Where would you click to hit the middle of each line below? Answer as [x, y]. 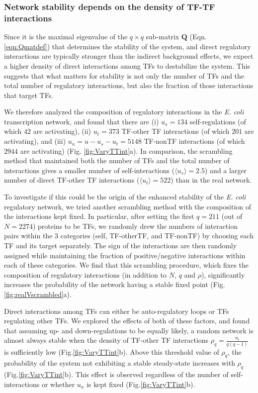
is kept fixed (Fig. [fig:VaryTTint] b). [141, 384]
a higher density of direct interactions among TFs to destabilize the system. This [127, 65]
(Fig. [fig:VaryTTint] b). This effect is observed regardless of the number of [116, 374]
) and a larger [226, 170]
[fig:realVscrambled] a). [38, 294]
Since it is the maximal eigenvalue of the [66, 37]
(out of [232, 216]
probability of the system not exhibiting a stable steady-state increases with [120, 363]
